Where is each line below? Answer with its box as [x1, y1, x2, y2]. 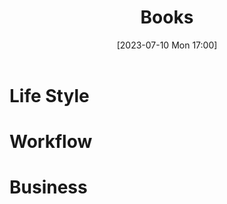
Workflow [9, 131, 93, 153]
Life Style [9, 84, 90, 107]
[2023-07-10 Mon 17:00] [116, 39, 218, 51]
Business [9, 176, 88, 199]
